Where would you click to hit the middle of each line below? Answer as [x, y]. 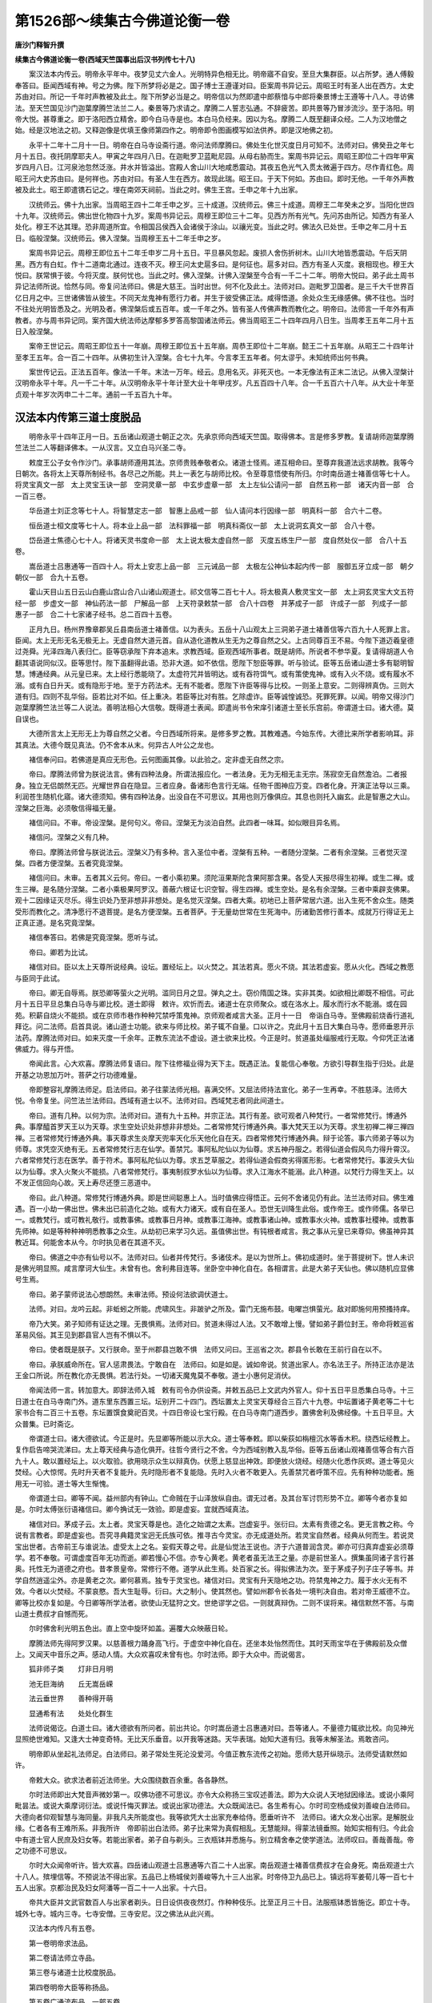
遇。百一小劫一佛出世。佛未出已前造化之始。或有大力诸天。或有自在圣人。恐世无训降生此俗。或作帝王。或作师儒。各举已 [214, 1209]
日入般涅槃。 [36, 331]
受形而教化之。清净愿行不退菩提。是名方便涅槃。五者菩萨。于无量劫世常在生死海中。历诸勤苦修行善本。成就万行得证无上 [214, 911]
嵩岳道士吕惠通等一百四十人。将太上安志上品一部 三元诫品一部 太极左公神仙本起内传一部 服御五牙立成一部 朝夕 [221, 566]
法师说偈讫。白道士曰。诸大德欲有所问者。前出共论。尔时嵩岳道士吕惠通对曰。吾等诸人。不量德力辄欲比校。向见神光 [221, 1728]
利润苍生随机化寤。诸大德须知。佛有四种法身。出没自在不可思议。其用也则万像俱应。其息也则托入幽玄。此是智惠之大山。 [214, 796]
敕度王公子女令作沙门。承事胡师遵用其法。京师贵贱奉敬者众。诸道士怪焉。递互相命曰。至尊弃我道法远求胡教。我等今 [221, 462]
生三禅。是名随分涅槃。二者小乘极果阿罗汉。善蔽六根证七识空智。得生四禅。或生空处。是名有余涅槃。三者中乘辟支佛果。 [214, 889]
